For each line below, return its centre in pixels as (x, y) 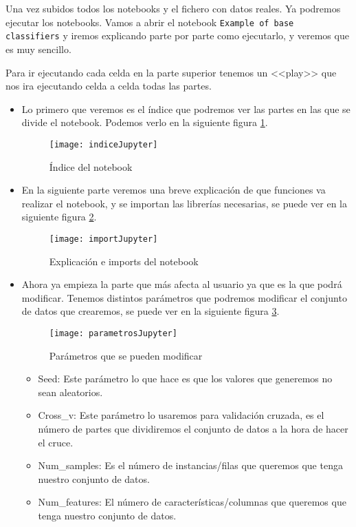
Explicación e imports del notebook (124, 261)
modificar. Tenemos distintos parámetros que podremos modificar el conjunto (184, 297)
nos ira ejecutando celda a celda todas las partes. (109, 86)
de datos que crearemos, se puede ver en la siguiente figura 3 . (151, 311)
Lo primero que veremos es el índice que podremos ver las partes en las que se (186, 108)
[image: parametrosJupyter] (113, 333)
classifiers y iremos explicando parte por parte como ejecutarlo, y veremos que (177, 35)
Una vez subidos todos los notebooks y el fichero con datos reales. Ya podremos (173, 8)
